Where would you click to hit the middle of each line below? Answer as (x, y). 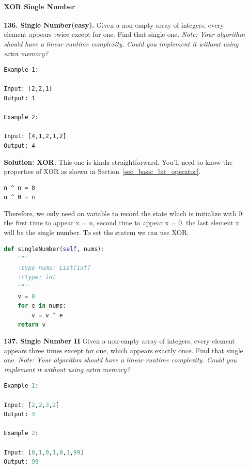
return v (31, 325)
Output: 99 (21, 462)
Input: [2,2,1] (28, 89)
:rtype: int (37, 277)
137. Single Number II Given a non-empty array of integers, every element (119, 341)
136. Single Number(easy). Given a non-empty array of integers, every (114, 24)
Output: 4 (20, 146)
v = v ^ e (47, 315)
